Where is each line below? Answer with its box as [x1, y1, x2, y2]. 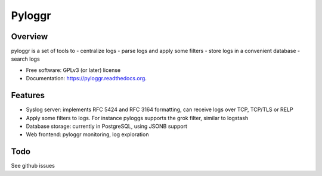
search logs [11, 55, 40, 62]
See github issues [11, 162, 55, 169]
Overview [11, 32, 48, 42]
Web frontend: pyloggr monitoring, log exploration [26, 131, 149, 138]
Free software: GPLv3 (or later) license [26, 66, 121, 74]
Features [11, 90, 45, 100]
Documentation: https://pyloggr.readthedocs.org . [26, 75, 147, 82]
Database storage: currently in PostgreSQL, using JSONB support [26, 122, 188, 130]
